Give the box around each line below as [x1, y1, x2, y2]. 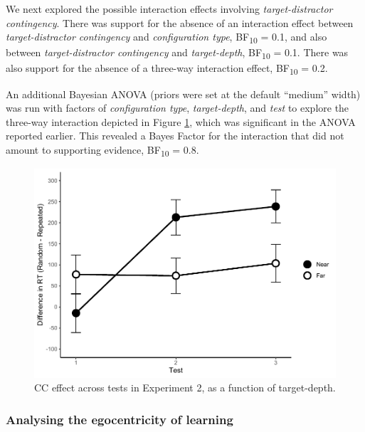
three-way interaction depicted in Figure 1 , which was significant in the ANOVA [6, 114, 356, 129]
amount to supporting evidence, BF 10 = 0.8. [6, 142, 199, 159]
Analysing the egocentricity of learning [6, 410, 233, 428]
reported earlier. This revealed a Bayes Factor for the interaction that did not [6, 128, 344, 143]
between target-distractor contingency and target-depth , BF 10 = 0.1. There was [6, 45, 349, 62]
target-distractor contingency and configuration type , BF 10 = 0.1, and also [6, 29, 327, 46]
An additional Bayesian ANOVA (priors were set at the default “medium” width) [6, 86, 361, 101]
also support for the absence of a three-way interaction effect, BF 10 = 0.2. [6, 60, 328, 78]
